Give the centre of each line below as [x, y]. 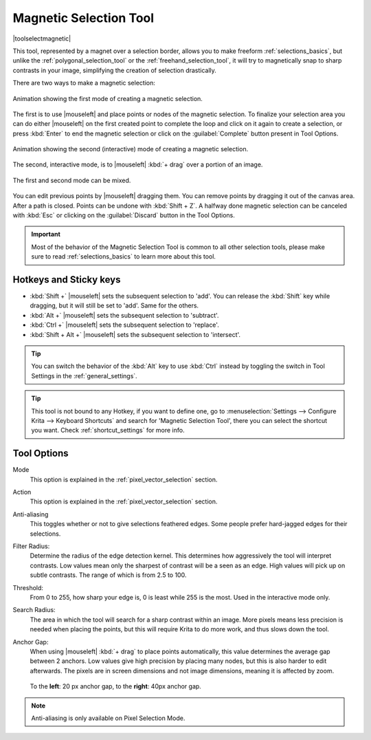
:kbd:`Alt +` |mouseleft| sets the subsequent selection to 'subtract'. [124, 315]
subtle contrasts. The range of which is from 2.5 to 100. [108, 575]
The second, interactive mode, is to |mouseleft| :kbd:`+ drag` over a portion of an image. [138, 164]
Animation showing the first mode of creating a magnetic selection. [108, 98]
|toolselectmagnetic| [42, 39]
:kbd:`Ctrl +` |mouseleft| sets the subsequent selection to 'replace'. [124, 325]
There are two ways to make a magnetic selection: [84, 83]
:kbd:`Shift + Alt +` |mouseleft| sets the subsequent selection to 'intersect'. [135, 334]
